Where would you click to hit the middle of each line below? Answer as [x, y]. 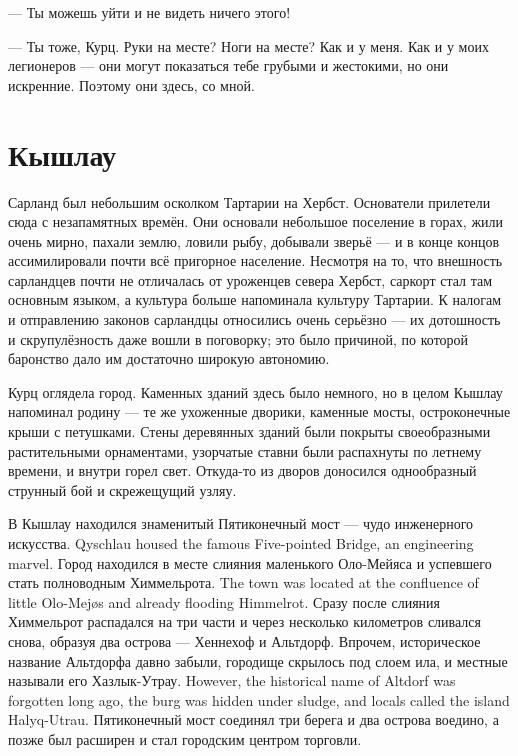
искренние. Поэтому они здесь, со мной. [131, 84]
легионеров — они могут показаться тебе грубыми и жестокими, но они [228, 65]
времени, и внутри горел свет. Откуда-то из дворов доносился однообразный [242, 470]
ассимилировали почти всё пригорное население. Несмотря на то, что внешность [255, 260]
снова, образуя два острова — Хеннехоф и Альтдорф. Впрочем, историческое [244, 640]
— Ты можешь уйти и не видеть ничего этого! [149, 12]
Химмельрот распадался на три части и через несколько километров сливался [244, 621]
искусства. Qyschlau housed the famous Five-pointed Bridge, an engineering [241, 543]
